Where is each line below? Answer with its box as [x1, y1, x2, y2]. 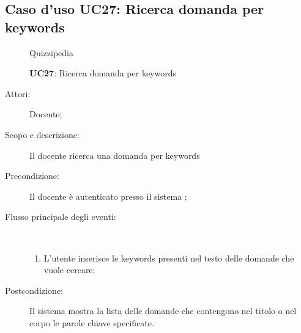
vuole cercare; [43, 263, 95, 276]
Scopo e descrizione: [5, 128, 80, 141]
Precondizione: [5, 169, 59, 182]
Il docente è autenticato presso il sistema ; [29, 189, 187, 202]
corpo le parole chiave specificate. [29, 316, 154, 329]
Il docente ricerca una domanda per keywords [29, 148, 200, 161]
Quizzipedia [29, 46, 73, 59]
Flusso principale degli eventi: [5, 210, 116, 223]
